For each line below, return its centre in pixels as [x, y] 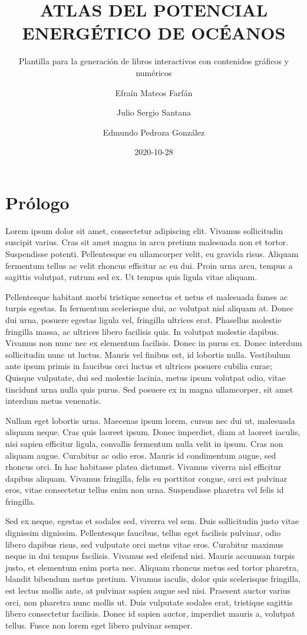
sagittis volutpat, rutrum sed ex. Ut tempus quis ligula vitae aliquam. [131, 277]
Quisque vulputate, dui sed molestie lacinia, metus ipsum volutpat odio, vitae [146, 377]
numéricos [154, 72]
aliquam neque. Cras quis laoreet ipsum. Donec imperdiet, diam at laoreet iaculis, [153, 432]
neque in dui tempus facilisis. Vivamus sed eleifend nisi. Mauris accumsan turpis [150, 556]
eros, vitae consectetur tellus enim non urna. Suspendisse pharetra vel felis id [145, 490]
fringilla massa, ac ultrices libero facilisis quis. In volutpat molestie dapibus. [142, 331]
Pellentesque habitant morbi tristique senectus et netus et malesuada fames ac [147, 296]
